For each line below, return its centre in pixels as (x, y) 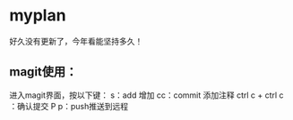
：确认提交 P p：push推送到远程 (69, 106)
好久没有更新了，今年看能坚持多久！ (76, 41)
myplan (38, 16)
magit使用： (43, 72)
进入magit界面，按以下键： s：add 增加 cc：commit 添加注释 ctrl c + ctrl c (146, 95)
